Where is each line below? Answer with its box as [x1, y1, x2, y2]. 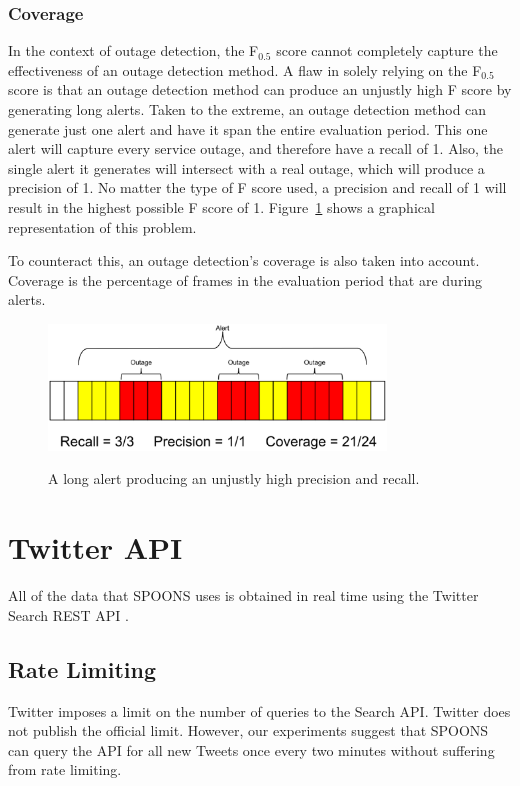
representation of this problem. [8, 216, 197, 237]
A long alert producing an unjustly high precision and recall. [48, 468, 420, 489]
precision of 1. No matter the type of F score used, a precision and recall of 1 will [8, 177, 507, 198]
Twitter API [8, 527, 183, 568]
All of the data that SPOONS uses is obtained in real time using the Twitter [8, 585, 479, 606]
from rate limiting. [8, 759, 122, 780]
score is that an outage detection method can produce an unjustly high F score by [8, 79, 512, 100]
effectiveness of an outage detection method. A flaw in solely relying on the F [8, 59, 482, 80]
